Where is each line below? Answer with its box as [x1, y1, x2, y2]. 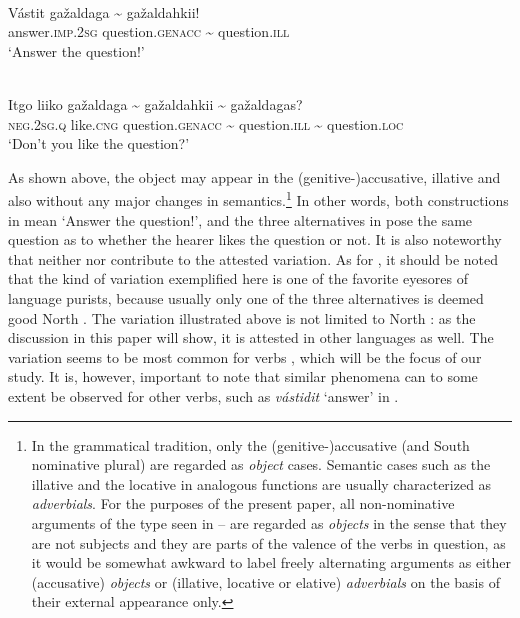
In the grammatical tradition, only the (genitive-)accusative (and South [31, 434, 470, 455]
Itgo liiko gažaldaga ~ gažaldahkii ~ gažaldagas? [8, 93, 303, 114]
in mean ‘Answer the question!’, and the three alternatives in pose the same [8, 209, 473, 230]
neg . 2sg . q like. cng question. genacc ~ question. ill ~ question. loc [8, 113, 404, 134]
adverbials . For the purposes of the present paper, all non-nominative [31, 493, 455, 514]
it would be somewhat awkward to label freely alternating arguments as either [31, 552, 511, 573]
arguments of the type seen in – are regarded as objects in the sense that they [31, 512, 507, 533]
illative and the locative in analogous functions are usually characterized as [31, 473, 492, 494]
